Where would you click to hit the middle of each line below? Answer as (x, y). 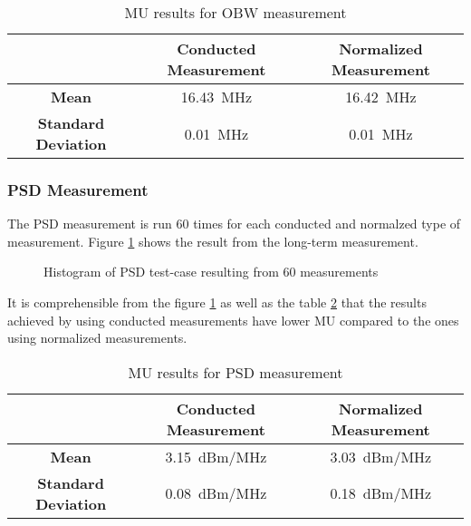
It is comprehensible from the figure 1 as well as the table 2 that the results (217, 302)
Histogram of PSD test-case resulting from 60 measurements (211, 272)
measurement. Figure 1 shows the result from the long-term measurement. (213, 241)
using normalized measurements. (97, 338)
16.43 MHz (216, 97)
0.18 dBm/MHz (381, 493)
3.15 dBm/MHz (216, 456)
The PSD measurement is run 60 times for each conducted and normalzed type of (234, 224)
